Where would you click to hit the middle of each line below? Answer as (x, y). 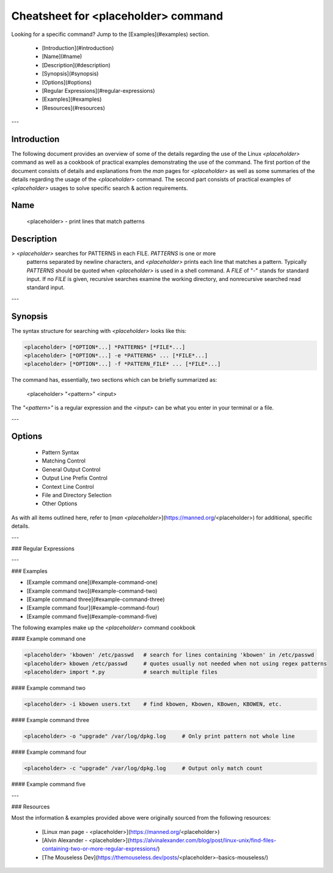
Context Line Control (68, 486)
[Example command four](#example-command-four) (93, 608)
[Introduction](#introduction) (78, 48)
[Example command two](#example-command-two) (92, 591)
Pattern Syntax (60, 453)
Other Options (60, 503)
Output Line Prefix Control (75, 478)
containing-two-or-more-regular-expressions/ (100, 849)
